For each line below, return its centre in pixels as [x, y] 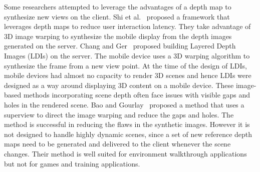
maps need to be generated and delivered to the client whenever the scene [117, 144]
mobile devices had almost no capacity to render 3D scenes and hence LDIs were [128, 75]
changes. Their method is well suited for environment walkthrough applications [125, 153]
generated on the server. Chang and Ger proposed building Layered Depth [120, 46]
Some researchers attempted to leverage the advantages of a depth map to [118, 6]
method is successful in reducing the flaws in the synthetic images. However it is [127, 124]
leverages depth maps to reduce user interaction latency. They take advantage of [127, 26]
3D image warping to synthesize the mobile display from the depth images [118, 36]
